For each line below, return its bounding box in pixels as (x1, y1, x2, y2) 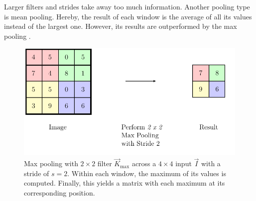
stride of (24, 168, 49, 178)
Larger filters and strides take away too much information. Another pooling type (4, 1, 250, 11)
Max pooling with (24, 158, 78, 169)
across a (131, 158, 156, 169)
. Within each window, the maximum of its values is (67, 168, 226, 178)
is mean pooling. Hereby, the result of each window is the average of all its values (4, 11, 252, 21)
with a (201, 158, 221, 169)
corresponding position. (24, 188, 95, 198)
